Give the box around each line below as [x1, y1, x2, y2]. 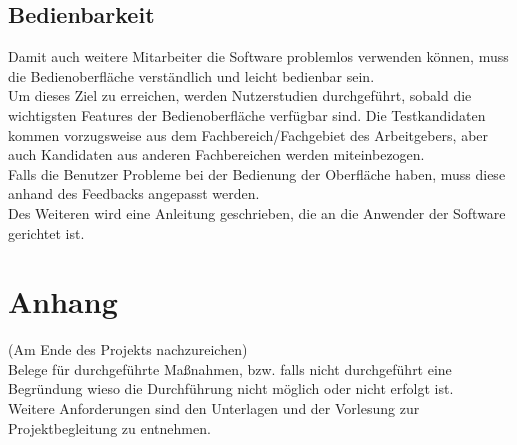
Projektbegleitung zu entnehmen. [8, 417, 211, 438]
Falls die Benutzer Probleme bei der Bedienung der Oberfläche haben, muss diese [8, 163, 506, 184]
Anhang [8, 281, 118, 322]
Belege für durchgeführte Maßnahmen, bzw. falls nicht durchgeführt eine [8, 358, 452, 379]
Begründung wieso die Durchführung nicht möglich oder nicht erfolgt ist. [8, 378, 454, 399]
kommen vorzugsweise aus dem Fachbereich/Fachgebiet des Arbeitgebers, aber [8, 124, 489, 145]
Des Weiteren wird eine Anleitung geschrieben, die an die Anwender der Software [8, 202, 506, 223]
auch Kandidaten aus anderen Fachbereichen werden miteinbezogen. [8, 144, 425, 165]
